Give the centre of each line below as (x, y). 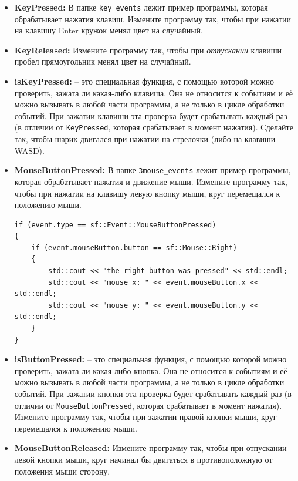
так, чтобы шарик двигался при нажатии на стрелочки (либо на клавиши (145, 139)
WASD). (29, 150)
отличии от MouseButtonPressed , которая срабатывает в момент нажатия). (148, 405)
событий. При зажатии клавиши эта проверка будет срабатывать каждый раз (151, 115)
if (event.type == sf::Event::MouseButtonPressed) (115, 225)
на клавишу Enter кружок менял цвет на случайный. (109, 30)
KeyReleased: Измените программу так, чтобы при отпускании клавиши (148, 50)
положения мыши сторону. (62, 471)
